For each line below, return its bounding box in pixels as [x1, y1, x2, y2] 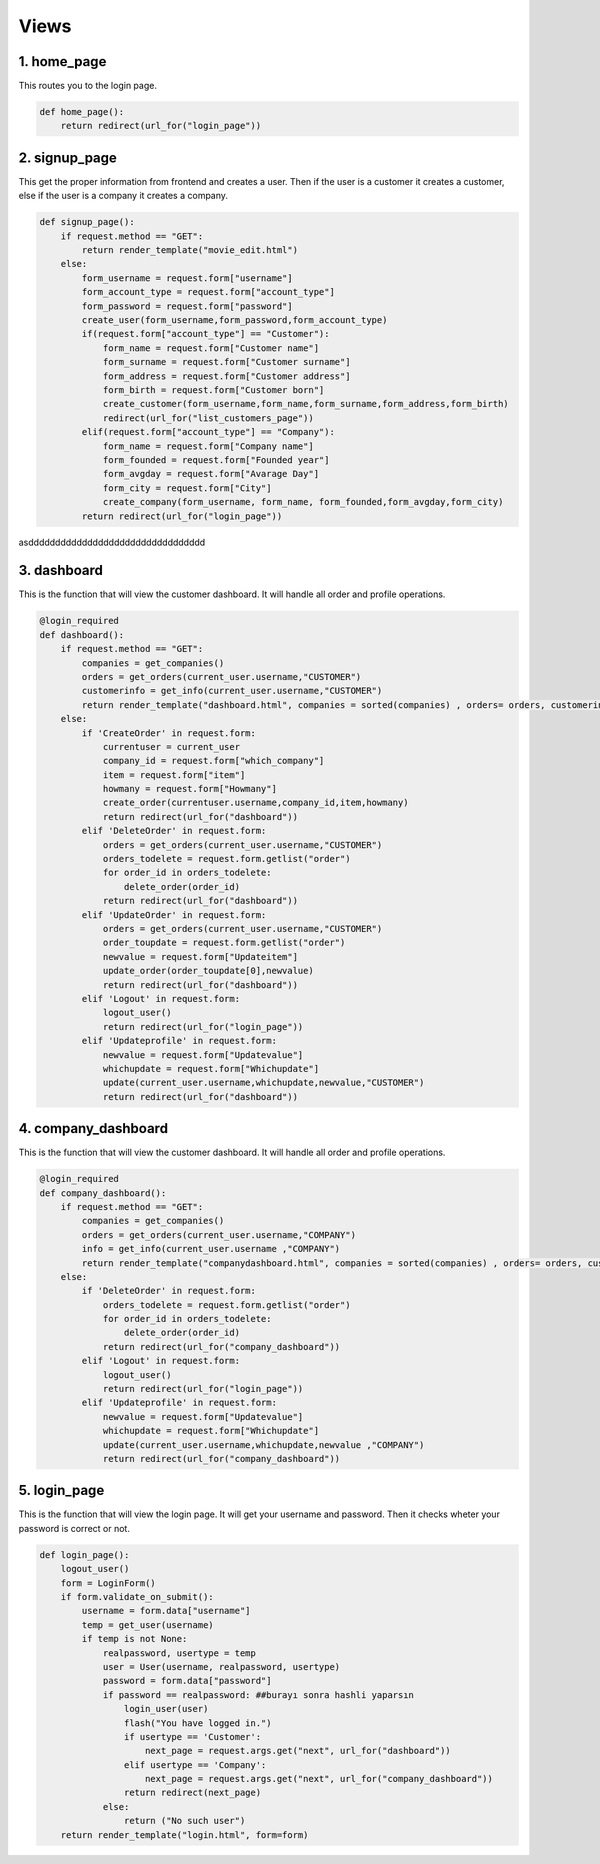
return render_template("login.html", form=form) [60, 1829, 309, 1840]
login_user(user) [123, 1703, 209, 1715]
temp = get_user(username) [81, 1619, 214, 1630]
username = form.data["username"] [81, 1605, 251, 1617]
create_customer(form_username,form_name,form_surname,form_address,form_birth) [102, 398, 509, 410]
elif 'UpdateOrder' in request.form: [81, 909, 267, 920]
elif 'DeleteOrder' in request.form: [81, 825, 267, 837]
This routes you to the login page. [18, 80, 157, 92]
